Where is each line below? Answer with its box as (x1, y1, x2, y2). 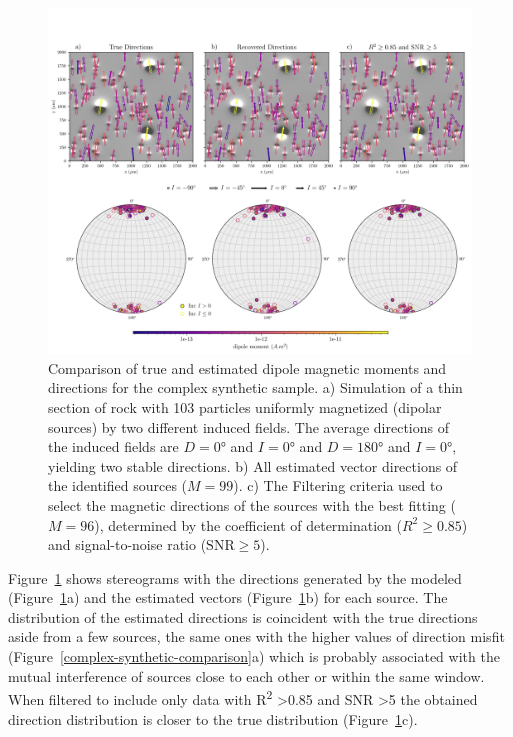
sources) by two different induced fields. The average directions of (48, 416, 449, 437)
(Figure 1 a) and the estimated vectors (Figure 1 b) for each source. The (8, 587, 448, 608)
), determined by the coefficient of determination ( (94, 514, 402, 535)
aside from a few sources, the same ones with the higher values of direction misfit (8, 626, 505, 647)
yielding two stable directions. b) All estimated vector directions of (48, 455, 458, 476)
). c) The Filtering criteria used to (233, 475, 443, 496)
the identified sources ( (48, 475, 188, 496)
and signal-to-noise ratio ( (48, 534, 207, 555)
